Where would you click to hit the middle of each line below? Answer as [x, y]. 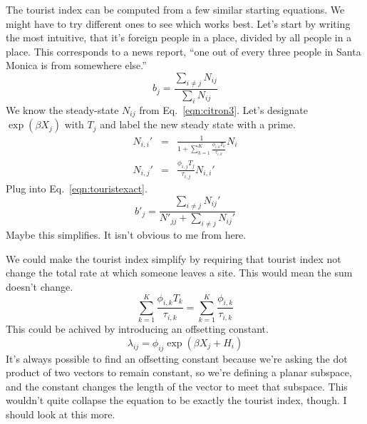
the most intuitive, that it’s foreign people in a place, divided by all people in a [179, 37]
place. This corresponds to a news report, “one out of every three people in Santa [183, 51]
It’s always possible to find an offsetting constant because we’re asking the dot [177, 358]
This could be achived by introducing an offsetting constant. [137, 329]
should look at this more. [61, 414]
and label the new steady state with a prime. [198, 124]
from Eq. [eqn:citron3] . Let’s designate [223, 109]
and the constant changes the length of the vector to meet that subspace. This [177, 386]
